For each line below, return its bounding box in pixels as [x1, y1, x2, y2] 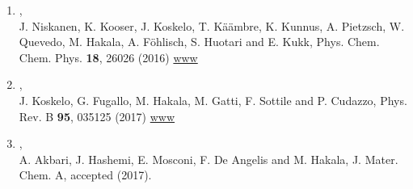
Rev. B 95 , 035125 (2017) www [19, 107, 175, 124]
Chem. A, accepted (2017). [19, 166, 152, 183]
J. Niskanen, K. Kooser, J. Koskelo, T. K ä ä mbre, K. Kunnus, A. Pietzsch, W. [19, 17, 405, 34]
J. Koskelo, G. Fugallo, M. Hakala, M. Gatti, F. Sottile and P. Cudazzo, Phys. [19, 91, 407, 108]
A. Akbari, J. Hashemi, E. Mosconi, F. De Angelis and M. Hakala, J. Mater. [19, 150, 398, 167]
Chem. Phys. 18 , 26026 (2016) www [19, 48, 198, 65]
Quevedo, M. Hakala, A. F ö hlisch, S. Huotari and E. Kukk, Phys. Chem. [19, 33, 380, 50]
